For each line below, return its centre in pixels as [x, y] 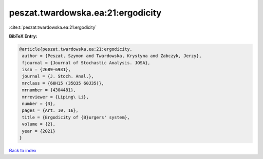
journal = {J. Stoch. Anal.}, [58, 76]
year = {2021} [39, 131]
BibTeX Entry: [23, 36]
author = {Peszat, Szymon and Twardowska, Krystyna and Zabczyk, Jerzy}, [112, 56]
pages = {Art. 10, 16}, [50, 110]
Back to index [23, 150]
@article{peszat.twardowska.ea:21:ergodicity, [76, 49]
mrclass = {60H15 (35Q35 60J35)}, [63, 83]
